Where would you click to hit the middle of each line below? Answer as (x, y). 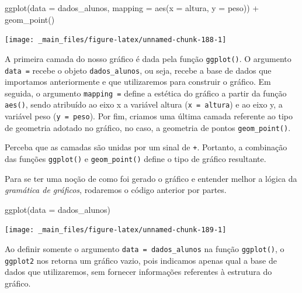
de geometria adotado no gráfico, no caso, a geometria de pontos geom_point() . (148, 127)
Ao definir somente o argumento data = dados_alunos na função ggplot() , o (145, 249)
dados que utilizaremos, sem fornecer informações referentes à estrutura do (138, 272)
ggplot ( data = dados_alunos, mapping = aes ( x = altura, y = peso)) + (132, 8)
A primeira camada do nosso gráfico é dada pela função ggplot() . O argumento (148, 58)
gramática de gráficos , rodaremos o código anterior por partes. (116, 190)
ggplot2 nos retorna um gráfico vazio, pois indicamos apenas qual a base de (141, 260)
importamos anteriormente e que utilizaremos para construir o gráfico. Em (138, 82)
